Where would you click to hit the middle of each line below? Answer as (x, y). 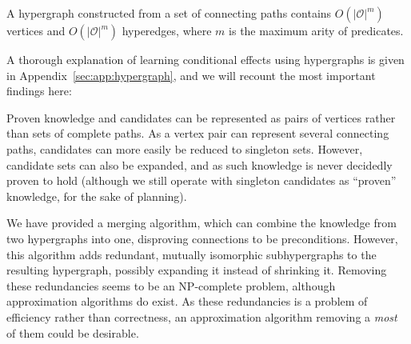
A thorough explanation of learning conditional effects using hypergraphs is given (205, 59)
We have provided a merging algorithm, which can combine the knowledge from (202, 223)
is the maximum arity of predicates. (316, 30)
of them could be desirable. (73, 332)
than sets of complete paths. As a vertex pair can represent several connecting (198, 133)
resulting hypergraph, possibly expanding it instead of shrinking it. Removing (197, 270)
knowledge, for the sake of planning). (97, 196)
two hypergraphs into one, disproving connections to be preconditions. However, (202, 238)
